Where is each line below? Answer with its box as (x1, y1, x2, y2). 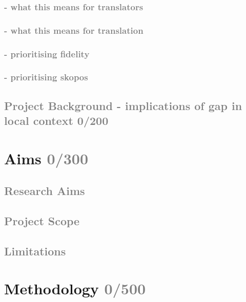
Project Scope (4, 213, 80, 229)
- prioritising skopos (4, 71, 88, 83)
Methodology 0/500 (4, 278, 146, 299)
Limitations (4, 243, 66, 258)
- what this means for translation (4, 24, 143, 36)
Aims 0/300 (4, 147, 89, 168)
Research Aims (4, 183, 85, 199)
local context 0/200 (4, 113, 109, 128)
